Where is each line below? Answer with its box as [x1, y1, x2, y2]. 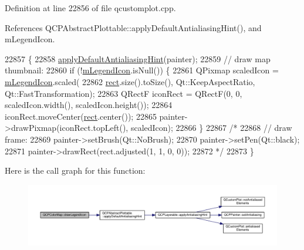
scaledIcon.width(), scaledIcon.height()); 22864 [5, 99, 173, 111]
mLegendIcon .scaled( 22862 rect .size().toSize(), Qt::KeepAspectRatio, [5, 75, 255, 87]
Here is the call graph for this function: [5, 164, 146, 177]
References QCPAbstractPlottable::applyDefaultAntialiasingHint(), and [5, 21, 262, 33]
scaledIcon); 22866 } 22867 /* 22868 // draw [130, 121, 292, 134]
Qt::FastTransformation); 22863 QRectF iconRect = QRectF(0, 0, [5, 87, 242, 99]
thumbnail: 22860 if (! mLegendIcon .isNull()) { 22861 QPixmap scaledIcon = [5, 64, 279, 76]
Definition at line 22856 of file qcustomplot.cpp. [5, 2, 176, 13]
